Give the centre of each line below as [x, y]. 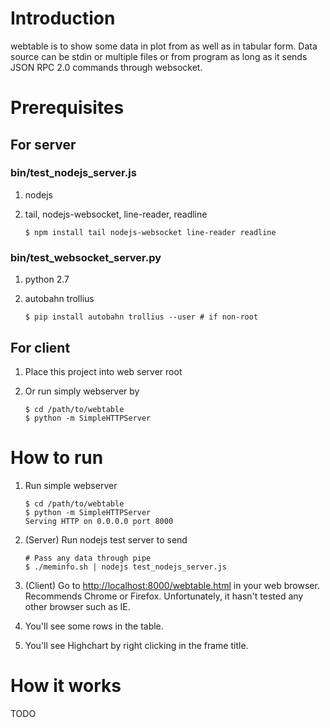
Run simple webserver [71, 485]
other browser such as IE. [77, 606]
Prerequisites [67, 108]
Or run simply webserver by [82, 391]
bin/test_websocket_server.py [86, 257]
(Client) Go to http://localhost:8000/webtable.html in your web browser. [172, 585]
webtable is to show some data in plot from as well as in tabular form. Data [164, 46]
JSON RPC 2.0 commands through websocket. [106, 67]
